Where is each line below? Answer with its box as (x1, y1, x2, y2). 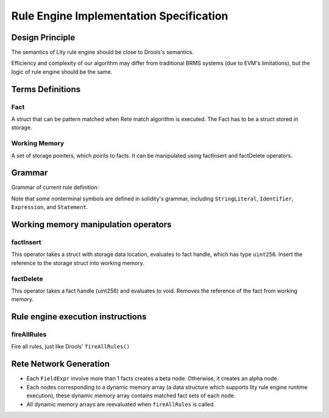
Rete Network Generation (11, 359, 110, 369)
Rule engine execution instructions (11, 311, 147, 322)
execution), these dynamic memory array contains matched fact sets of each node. (26, 392, 236, 399)
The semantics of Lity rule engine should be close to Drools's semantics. (11, 49, 194, 56)
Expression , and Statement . (11, 204, 88, 211)
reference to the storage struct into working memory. (11, 259, 144, 266)
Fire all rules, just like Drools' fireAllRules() (11, 343, 130, 350)
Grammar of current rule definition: (11, 183, 99, 191)
